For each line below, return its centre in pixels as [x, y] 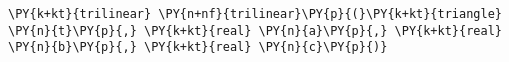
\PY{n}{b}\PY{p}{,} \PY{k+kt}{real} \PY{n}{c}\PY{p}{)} [198, 47]
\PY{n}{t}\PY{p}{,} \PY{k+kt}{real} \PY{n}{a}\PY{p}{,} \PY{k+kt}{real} [255, 30]
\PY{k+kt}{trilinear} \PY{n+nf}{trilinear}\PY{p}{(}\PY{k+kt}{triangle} [255, 14]
